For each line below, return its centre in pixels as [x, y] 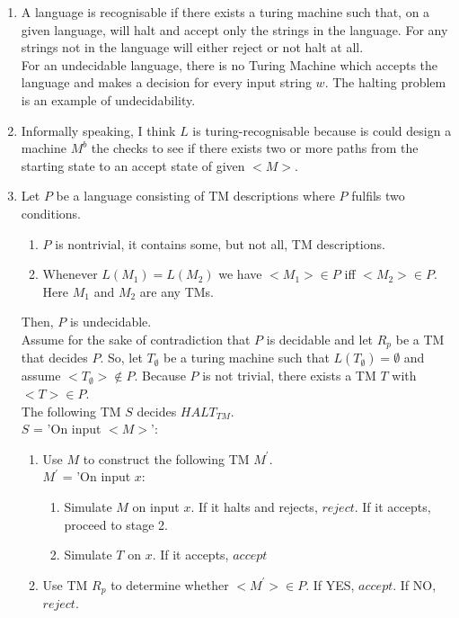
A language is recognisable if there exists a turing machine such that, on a [225, 12]
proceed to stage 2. [116, 524]
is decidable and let [320, 339]
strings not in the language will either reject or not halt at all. [192, 47]
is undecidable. [110, 322]
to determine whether [170, 584]
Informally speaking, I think [98, 130]
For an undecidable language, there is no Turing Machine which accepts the [229, 64]
